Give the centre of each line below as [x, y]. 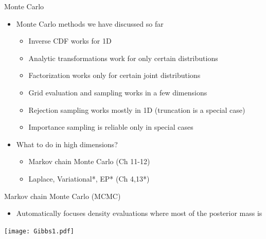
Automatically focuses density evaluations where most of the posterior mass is [139, 213]
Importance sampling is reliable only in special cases [111, 127]
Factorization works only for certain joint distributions [114, 75]
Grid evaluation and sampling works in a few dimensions [118, 92]
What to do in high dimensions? [67, 144]
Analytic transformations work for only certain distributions [123, 58]
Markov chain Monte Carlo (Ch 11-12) [89, 161]
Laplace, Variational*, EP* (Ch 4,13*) [89, 178]
